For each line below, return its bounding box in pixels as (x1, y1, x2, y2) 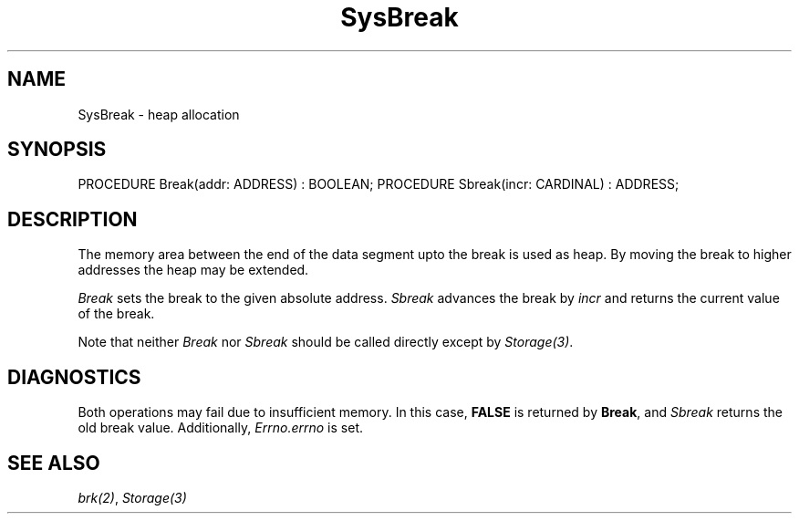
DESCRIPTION (7, 207, 138, 231)
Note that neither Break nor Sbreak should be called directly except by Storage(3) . (78, 334, 574, 350)
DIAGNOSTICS (7, 365, 141, 389)
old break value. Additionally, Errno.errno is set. (78, 420, 363, 436)
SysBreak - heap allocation (78, 106, 240, 122)
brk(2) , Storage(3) (78, 489, 187, 505)
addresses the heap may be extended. (78, 262, 309, 278)
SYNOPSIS (7, 138, 107, 162)
